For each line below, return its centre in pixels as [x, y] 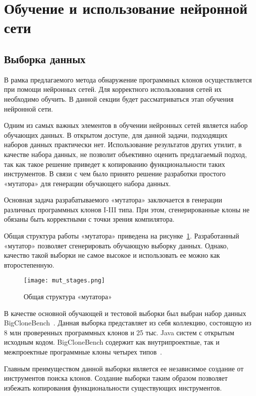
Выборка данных [45, 59]
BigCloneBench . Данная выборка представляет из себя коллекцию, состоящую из [128, 323]
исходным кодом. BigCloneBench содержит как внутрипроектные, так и [112, 342]
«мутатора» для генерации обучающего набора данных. [88, 183]
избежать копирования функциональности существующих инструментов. [113, 387]
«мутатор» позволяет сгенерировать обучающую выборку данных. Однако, [116, 245]
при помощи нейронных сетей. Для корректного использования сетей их [113, 89]
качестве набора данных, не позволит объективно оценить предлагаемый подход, [126, 154]
